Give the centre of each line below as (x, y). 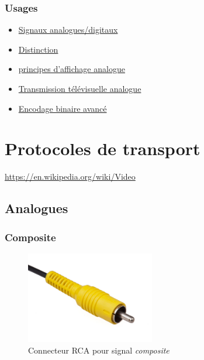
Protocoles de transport (103, 148)
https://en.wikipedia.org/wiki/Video (70, 176)
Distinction (38, 49)
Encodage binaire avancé (63, 108)
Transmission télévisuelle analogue (80, 88)
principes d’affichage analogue (72, 69)
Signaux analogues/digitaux (68, 30)
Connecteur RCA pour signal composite (99, 350)
